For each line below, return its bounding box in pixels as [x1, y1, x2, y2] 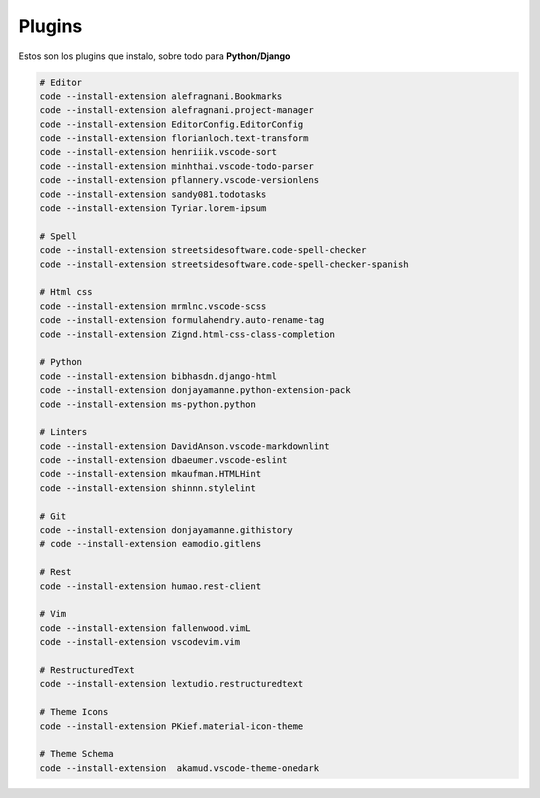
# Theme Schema [39, 748, 114, 760]
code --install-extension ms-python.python [39, 398, 257, 410]
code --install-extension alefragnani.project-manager [39, 105, 314, 116]
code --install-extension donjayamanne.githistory [39, 525, 294, 536]
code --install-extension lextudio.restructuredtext [39, 678, 304, 690]
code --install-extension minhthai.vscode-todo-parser [39, 160, 314, 172]
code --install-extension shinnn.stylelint [39, 482, 257, 494]
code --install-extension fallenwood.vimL [39, 622, 251, 634]
